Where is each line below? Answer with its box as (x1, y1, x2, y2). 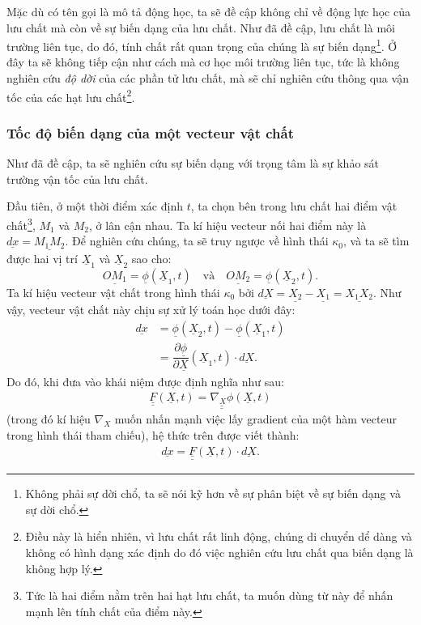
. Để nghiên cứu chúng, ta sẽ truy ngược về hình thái (65, 232, 329, 249)
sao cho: (131, 249, 172, 266)
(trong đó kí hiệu (6, 410, 91, 427)
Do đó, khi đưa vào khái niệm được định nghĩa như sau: (6, 372, 284, 389)
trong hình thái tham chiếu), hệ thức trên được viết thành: (6, 427, 300, 444)
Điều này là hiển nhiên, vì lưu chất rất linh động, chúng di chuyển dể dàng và (25, 528, 412, 545)
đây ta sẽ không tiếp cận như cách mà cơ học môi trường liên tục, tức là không (6, 53, 400, 70)
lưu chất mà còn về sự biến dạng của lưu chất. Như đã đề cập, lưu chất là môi (6, 19, 395, 36)
